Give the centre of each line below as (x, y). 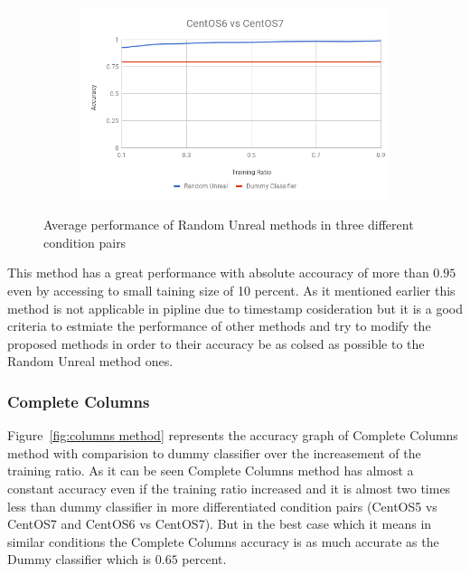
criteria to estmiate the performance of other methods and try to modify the (219, 326)
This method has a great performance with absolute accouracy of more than (218, 273)
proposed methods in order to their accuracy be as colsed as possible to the (216, 343)
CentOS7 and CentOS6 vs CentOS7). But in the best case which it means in (220, 524)
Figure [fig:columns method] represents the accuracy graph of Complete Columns (233, 435)
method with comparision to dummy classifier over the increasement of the (214, 452)
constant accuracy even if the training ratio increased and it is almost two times (229, 489)
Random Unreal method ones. (90, 361)
